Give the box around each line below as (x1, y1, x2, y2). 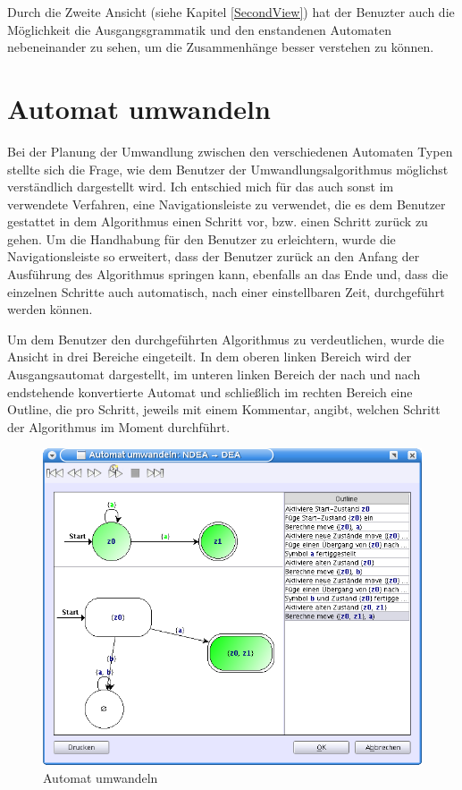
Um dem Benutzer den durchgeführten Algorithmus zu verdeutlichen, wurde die (7, 329, 444, 348)
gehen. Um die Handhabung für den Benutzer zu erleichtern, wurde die (7, 229, 396, 248)
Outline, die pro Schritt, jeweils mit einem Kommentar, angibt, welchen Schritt (7, 400, 441, 419)
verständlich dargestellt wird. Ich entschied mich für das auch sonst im (7, 177, 394, 196)
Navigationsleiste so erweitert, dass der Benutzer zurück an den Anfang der (7, 247, 420, 266)
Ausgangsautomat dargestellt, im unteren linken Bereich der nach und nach (7, 365, 421, 384)
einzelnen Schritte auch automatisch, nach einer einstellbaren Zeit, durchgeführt (7, 282, 445, 301)
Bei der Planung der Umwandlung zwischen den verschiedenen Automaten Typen (7, 141, 453, 160)
